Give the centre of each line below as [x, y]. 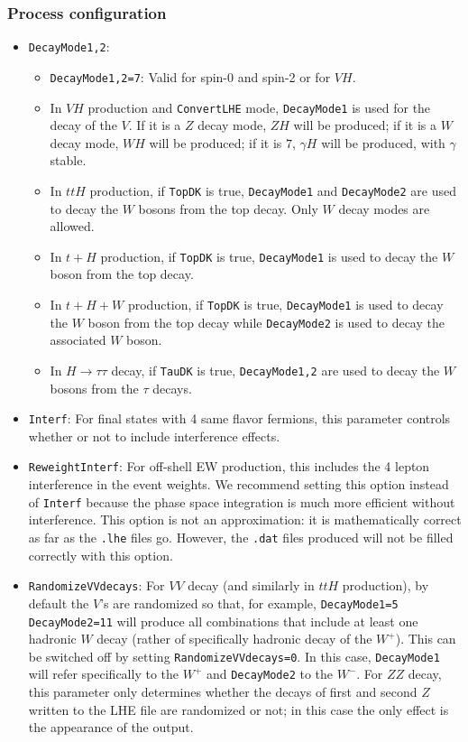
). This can [426, 639]
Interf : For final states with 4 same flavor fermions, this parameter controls [239, 418]
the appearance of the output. [111, 727]
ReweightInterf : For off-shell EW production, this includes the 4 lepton [229, 466]
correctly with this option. [101, 555]
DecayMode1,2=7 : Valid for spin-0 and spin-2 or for [190, 76]
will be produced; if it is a [365, 125]
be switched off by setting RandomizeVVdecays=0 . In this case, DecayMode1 [234, 656]
